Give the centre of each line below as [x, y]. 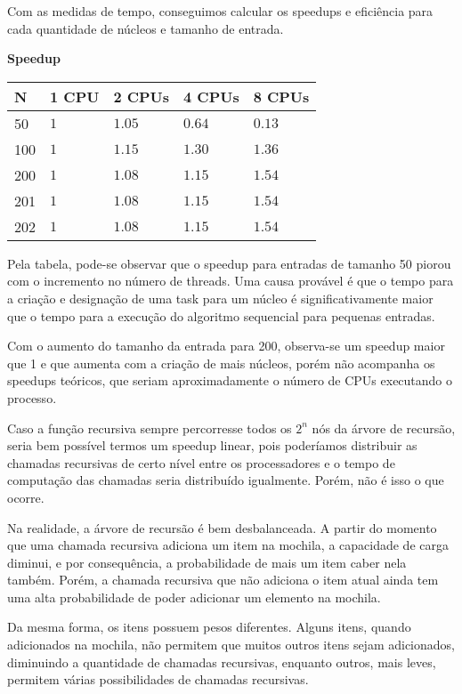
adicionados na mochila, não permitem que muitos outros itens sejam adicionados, [231, 645]
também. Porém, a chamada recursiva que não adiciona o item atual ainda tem [223, 580]
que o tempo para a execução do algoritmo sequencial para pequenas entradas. [221, 315]
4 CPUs [211, 96]
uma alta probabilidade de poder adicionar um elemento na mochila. [194, 597]
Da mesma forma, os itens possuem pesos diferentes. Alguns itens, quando [209, 627]
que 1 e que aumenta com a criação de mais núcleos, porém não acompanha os [221, 363]
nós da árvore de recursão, [384, 428]
